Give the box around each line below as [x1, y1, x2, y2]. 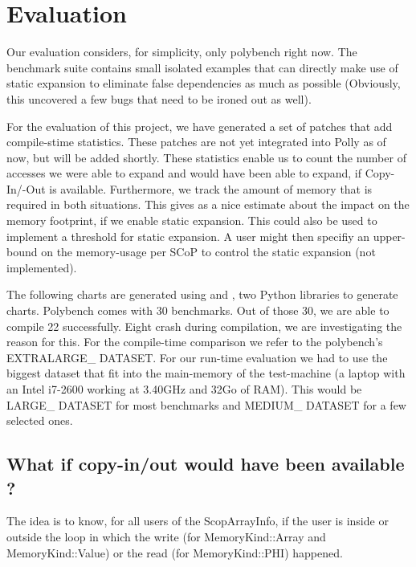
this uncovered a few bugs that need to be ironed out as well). [6, 90, 312, 107]
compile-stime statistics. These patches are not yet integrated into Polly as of [6, 133, 386, 150]
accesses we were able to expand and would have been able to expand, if [6, 165, 361, 182]
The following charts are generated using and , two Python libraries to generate [6, 286, 398, 303]
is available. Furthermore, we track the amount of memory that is [49, 180, 373, 197]
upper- [373, 227, 406, 244]
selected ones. [6, 412, 73, 429]
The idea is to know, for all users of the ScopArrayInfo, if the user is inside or [6, 512, 389, 529]
